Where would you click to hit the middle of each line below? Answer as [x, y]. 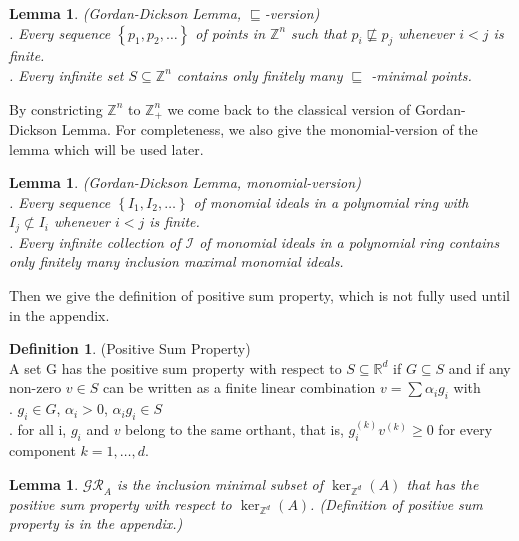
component [42, 450]
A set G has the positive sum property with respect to [175, 367]
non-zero [35, 387]
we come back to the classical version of [289, 108]
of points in [230, 32]
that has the [442, 483]
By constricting [56, 108]
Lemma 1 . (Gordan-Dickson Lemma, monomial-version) [185, 182]
